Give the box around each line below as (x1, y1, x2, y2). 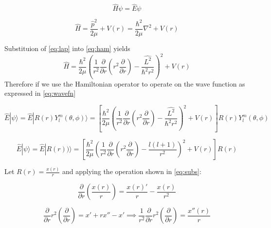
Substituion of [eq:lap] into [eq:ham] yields (4, 43, 130, 53)
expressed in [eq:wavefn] (4, 88, 76, 98)
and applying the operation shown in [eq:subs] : (62, 166, 201, 176)
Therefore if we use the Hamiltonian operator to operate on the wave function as (4, 78, 245, 88)
